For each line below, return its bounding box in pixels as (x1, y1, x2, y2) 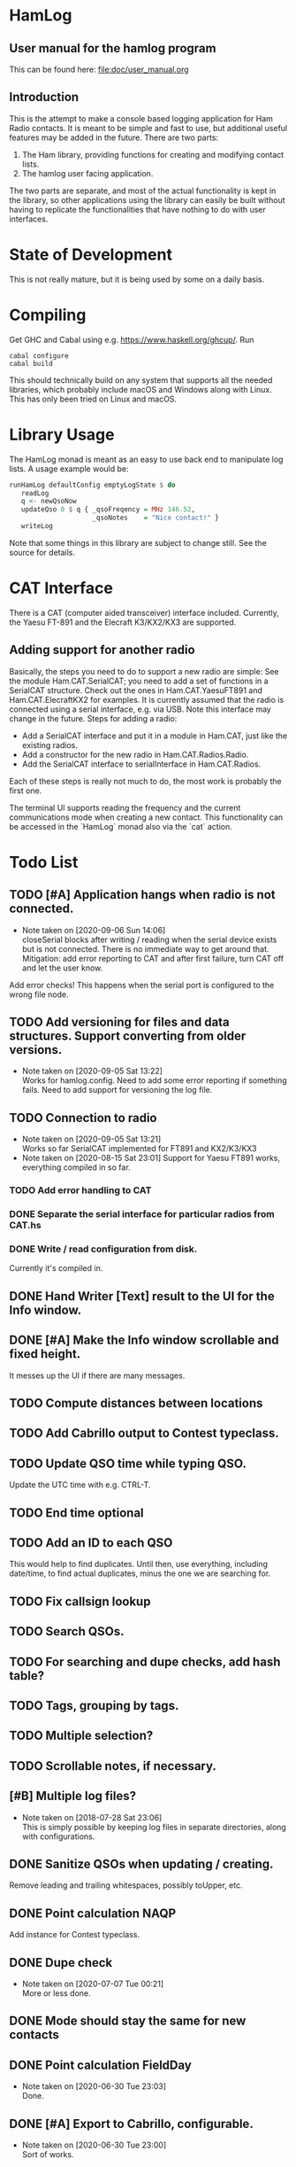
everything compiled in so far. (21, 1162, 131, 1173)
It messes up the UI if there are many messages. (9, 1370, 186, 1381)
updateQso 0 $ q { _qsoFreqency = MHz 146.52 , (20, 505, 196, 514)
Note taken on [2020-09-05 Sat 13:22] (21, 1065, 163, 1077)
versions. (9, 1042, 63, 1057)
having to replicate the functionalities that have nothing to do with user (9, 204, 267, 214)
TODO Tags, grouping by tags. (9, 1698, 179, 1713)
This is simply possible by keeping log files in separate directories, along (21, 1821, 287, 1832)
